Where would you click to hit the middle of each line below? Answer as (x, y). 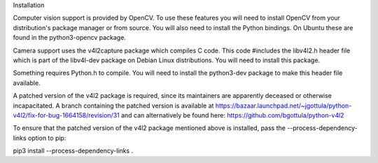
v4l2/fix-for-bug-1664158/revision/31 (66, 115)
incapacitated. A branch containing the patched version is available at (113, 106)
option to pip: (47, 138)
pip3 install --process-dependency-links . (73, 151)
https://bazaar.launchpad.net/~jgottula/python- (283, 106)
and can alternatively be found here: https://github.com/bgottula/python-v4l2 (232, 115)
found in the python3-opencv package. (69, 38)
